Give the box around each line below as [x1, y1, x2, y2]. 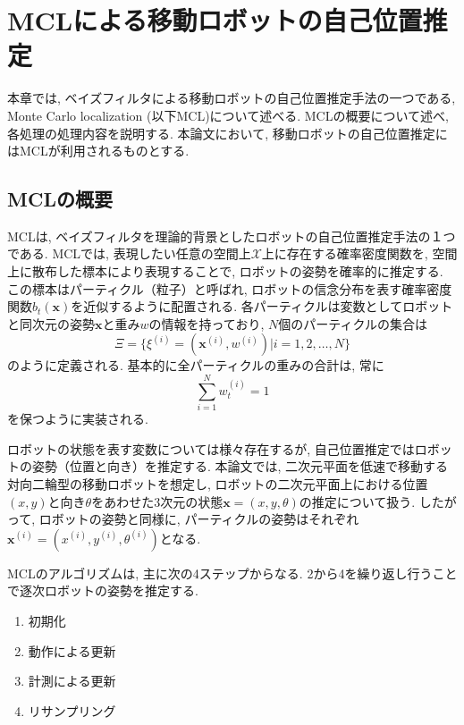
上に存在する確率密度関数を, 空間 [261, 244, 458, 263]
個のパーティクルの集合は [278, 314, 427, 333]
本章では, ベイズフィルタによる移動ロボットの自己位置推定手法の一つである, [7, 89, 456, 107]
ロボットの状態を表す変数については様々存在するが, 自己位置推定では [7, 439, 415, 458]
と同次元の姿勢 [7, 314, 95, 333]
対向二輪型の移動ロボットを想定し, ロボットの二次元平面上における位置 [7, 474, 428, 493]
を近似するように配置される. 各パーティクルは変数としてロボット [71, 297, 453, 316]
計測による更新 [28, 671, 116, 690]
